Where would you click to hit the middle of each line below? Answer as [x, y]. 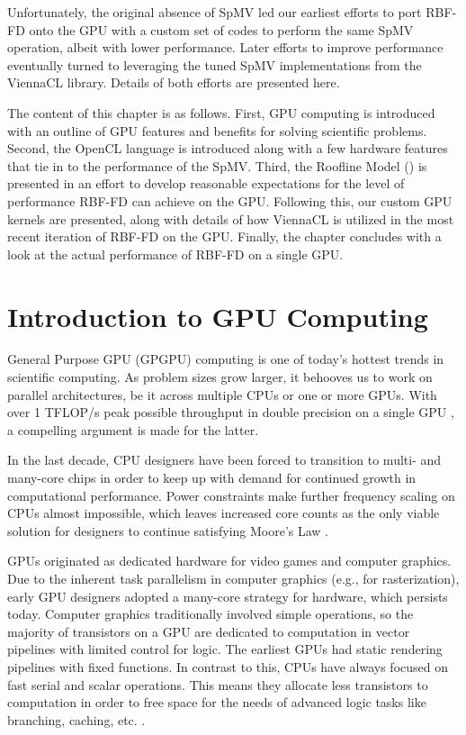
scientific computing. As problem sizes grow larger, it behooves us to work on [220, 377]
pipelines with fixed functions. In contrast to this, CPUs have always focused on [228, 666]
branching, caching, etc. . [76, 719]
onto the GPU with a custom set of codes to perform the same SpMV [221, 29]
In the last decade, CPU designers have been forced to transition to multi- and [224, 460]
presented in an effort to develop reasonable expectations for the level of [206, 183]
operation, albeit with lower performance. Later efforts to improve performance [225, 47]
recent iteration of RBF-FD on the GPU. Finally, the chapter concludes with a [224, 236]
